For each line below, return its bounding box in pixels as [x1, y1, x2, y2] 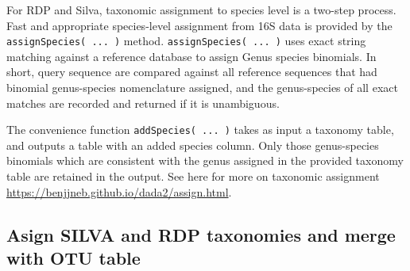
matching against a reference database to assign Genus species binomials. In [6, 48, 377, 64]
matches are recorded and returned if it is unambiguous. [6, 94, 280, 111]
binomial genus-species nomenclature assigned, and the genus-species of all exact [6, 79, 398, 96]
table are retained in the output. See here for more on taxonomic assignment [6, 168, 380, 185]
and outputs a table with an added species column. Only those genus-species [6, 136, 379, 153]
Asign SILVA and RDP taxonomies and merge [6, 222, 396, 246]
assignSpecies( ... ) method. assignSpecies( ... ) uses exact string [6, 32, 366, 49]
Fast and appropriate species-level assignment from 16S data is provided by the [6, 17, 393, 33]
